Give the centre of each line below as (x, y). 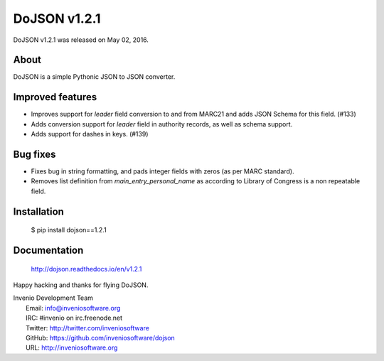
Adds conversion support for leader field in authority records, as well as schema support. (162, 124)
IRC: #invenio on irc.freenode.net (74, 318)
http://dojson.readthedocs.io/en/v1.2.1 (86, 269)
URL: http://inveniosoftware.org (72, 347)
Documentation (48, 250)
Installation (38, 211)
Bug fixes (34, 154)
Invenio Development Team (53, 298)
